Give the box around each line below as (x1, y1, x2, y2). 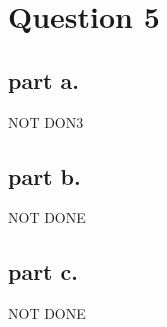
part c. (8, 256, 78, 287)
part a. (8, 64, 79, 95)
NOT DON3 (8, 111, 84, 132)
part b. (8, 160, 81, 191)
